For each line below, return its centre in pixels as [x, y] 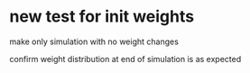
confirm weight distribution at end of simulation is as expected [125, 59]
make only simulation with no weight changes [94, 41]
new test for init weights [102, 17]
